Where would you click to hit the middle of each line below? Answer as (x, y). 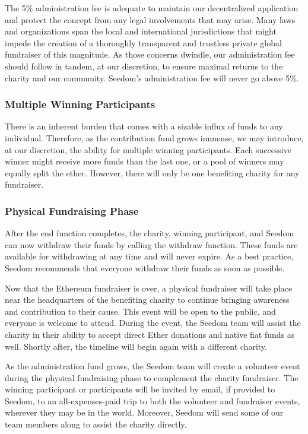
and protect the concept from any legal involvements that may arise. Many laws (150, 19)
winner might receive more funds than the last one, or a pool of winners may (145, 161)
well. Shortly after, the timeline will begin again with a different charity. (136, 346)
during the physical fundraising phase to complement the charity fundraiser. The (152, 377)
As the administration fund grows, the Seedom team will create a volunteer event (153, 366)
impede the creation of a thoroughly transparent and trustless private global (143, 42)
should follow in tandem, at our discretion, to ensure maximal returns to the (144, 66)
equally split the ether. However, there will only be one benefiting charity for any (152, 172)
